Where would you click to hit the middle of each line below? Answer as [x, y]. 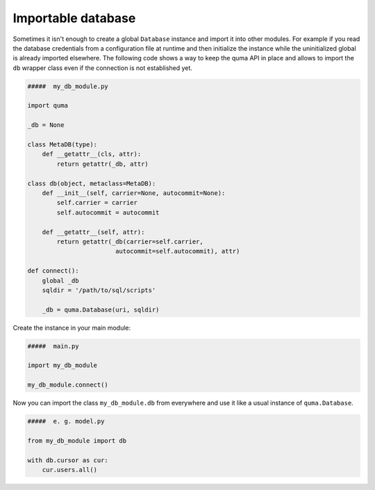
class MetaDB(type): [62, 145]
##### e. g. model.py [66, 421]
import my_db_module [62, 365]
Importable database [74, 18]
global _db [60, 280]
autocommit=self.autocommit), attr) [177, 251]
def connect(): [53, 271]
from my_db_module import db [77, 440]
